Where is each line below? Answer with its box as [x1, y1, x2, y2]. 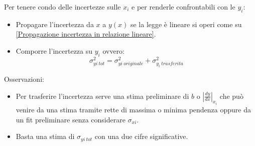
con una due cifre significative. [94, 131, 188, 141]
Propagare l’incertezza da [16, 19, 94, 29]
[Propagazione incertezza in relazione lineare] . [16, 29, 156, 39]
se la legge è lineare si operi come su [130, 19, 242, 29]
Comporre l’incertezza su [16, 45, 93, 56]
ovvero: [102, 45, 125, 56]
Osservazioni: [4, 73, 44, 84]
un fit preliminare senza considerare [16, 114, 125, 124]
